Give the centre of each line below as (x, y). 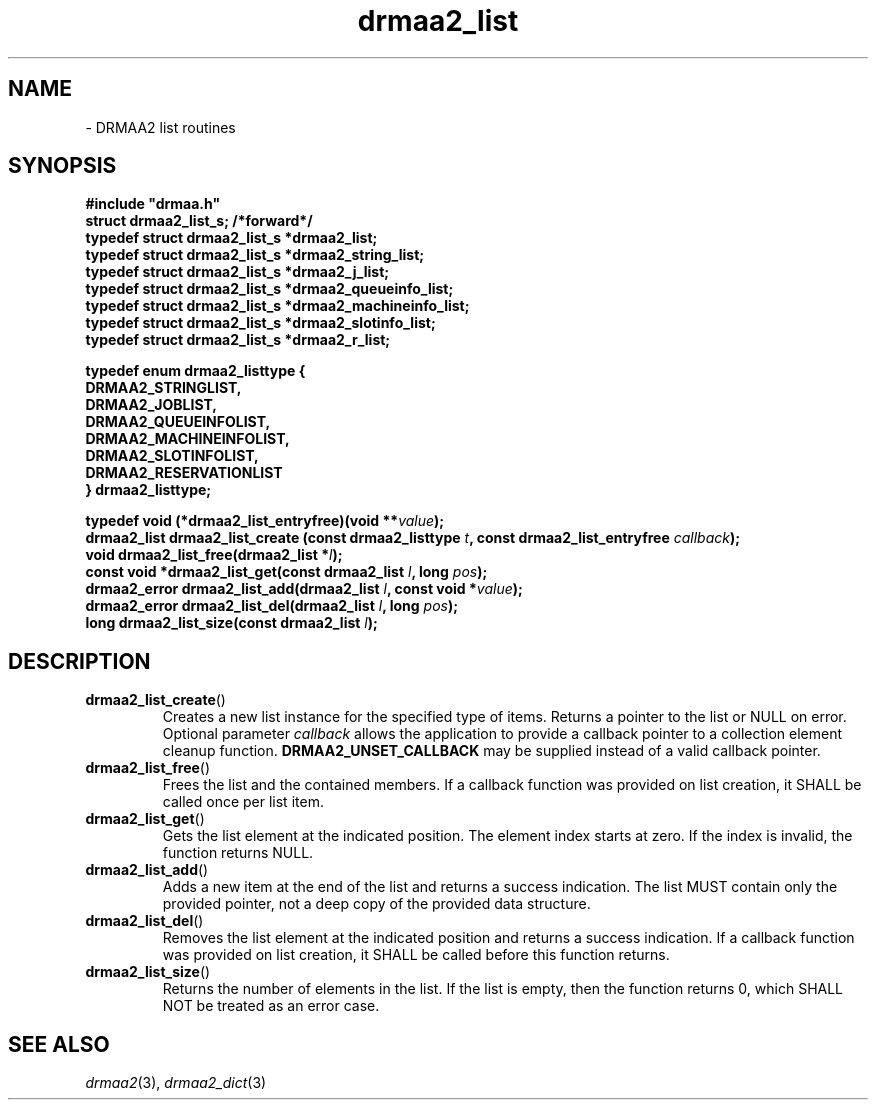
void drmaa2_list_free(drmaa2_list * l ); (214, 555)
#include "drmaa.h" (153, 204)
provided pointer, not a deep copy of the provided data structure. (376, 904)
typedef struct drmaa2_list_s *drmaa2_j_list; (237, 272)
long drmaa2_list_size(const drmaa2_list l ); (231, 623)
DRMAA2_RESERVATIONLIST (184, 473)
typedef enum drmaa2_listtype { (195, 371)
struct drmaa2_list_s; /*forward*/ (199, 221)
